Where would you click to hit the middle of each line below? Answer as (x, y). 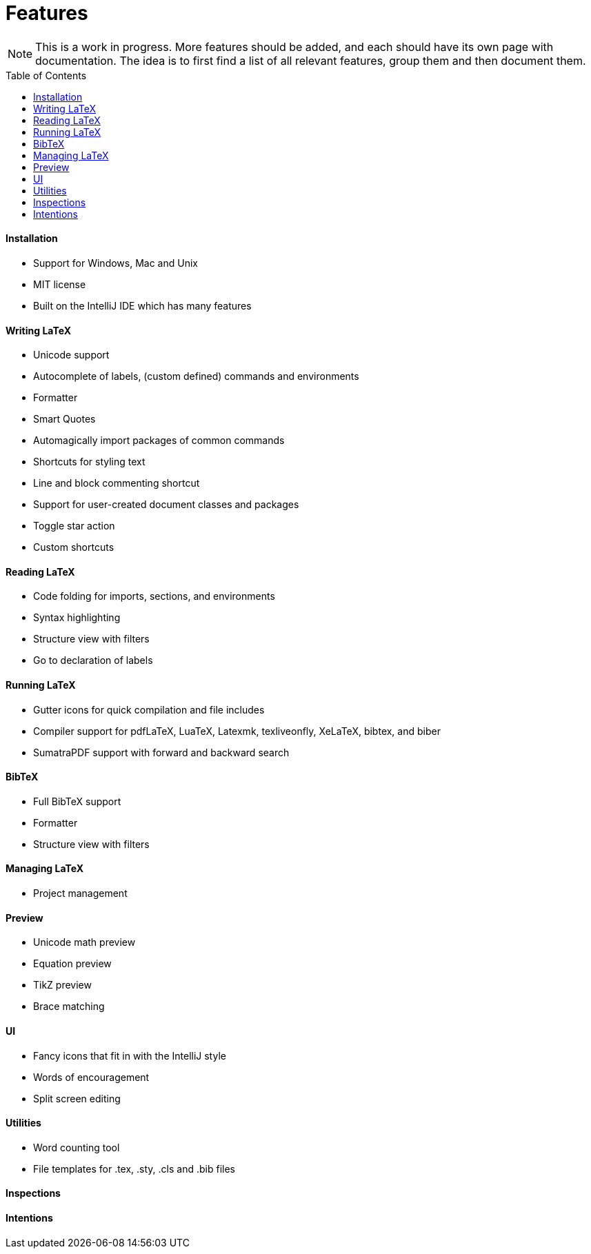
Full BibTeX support (77, 801)
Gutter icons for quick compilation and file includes (149, 709)
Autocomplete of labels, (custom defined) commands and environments (196, 376)
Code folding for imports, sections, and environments (154, 596)
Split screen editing (77, 1098)
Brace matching (69, 1007)
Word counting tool (77, 1147)
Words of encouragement (91, 1077)
